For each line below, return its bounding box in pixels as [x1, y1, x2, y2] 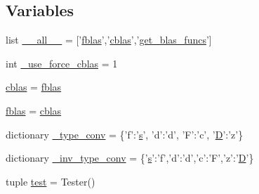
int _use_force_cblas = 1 [6, 56, 118, 70]
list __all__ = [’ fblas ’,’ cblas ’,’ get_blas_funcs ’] [6, 32, 212, 47]
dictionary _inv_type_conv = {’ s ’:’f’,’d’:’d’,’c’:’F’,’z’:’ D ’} [6, 150, 254, 165]
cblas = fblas [6, 79, 62, 94]
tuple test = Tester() [6, 174, 95, 188]
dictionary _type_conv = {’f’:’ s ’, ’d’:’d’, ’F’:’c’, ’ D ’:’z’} [6, 127, 244, 141]
